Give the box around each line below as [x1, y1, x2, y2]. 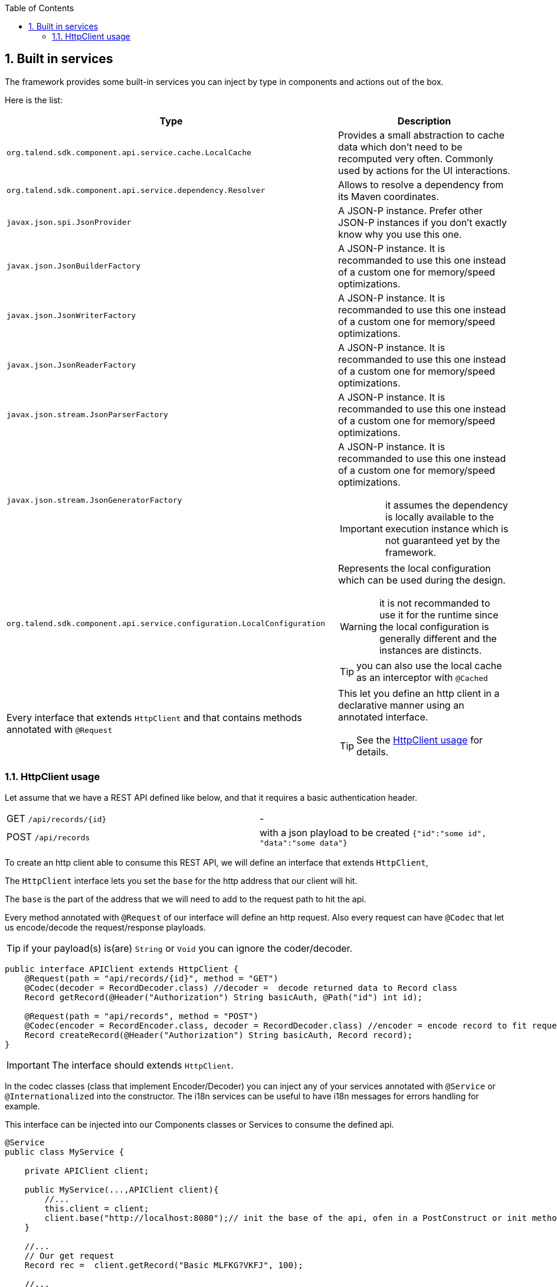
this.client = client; [44, 1203, 149, 1213]
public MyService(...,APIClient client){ [24, 1184, 219, 1194]
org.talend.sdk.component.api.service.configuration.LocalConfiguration [6, 619, 326, 628]
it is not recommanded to [379, 597, 490, 609]
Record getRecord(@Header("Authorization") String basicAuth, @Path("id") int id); [24, 992, 423, 1002]
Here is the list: [5, 94, 63, 105]
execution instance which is [385, 522, 509, 535]
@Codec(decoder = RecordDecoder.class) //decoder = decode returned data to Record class [24, 983, 458, 993]
